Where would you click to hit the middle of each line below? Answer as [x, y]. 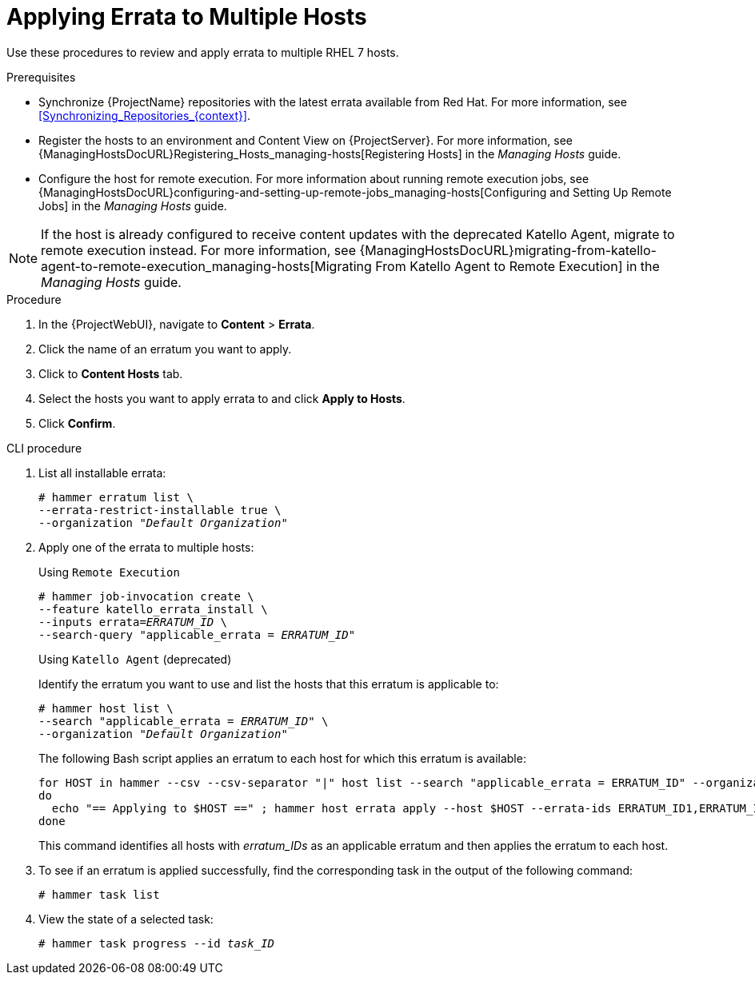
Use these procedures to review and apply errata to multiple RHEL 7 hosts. [203, 52]
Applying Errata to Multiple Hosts [187, 17]
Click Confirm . [77, 423]
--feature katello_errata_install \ [153, 609]
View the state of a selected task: [126, 919]
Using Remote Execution [109, 572]
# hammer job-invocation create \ [146, 596]
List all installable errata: [102, 473]
